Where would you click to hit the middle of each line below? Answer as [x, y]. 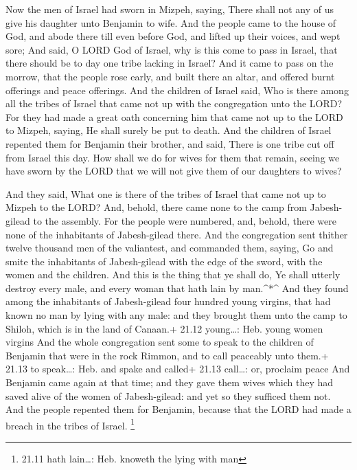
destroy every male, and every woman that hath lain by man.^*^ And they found [177, 288]
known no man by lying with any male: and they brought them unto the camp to [176, 315]
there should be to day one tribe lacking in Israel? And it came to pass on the [170, 63]
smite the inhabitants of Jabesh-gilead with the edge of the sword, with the [164, 261]
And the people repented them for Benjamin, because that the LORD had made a [178, 409]
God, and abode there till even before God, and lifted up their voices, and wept [173, 36]
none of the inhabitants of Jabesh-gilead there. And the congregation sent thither [177, 234]
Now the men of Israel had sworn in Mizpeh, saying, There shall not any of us [170, 9]
